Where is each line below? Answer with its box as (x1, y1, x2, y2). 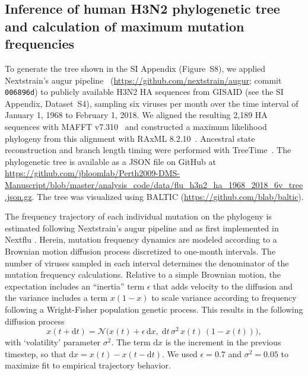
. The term (111, 336, 151, 348)
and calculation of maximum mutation (5, 17, 245, 35)
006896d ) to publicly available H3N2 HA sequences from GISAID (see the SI (5, 85, 284, 98)
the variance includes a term (5, 291, 108, 304)
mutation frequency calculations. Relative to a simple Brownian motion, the (5, 268, 281, 281)
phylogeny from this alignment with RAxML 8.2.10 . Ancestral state (5, 132, 255, 144)
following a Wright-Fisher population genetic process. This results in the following (5, 303, 303, 315)
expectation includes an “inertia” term (5, 279, 145, 292)
